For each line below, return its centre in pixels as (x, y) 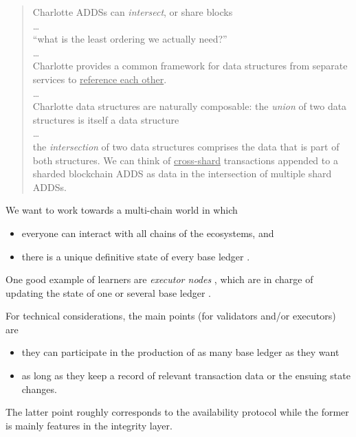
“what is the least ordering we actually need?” (130, 39)
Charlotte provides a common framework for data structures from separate (190, 66)
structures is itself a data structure (106, 119)
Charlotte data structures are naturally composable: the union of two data (190, 106)
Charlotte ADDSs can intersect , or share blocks (133, 12)
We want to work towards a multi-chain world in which (122, 210)
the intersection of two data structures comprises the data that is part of (186, 146)
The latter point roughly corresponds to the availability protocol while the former (177, 412)
